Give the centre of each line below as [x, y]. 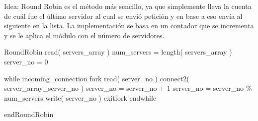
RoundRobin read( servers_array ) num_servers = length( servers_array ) [118, 52]
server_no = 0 [26, 61]
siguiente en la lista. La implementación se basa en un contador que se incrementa [129, 26]
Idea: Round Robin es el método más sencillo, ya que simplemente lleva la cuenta [128, 6]
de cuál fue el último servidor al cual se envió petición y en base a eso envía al [123, 16]
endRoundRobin [29, 114]
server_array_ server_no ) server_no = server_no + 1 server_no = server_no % [128, 88]
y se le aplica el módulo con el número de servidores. [84, 35]
